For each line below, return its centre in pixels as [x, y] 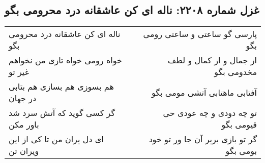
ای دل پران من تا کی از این [56, 139]
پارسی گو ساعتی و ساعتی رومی [200, 34]
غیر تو [19, 72]
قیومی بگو [239, 125]
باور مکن [24, 125]
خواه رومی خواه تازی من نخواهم [65, 60]
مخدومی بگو [235, 72]
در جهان [23, 98]
